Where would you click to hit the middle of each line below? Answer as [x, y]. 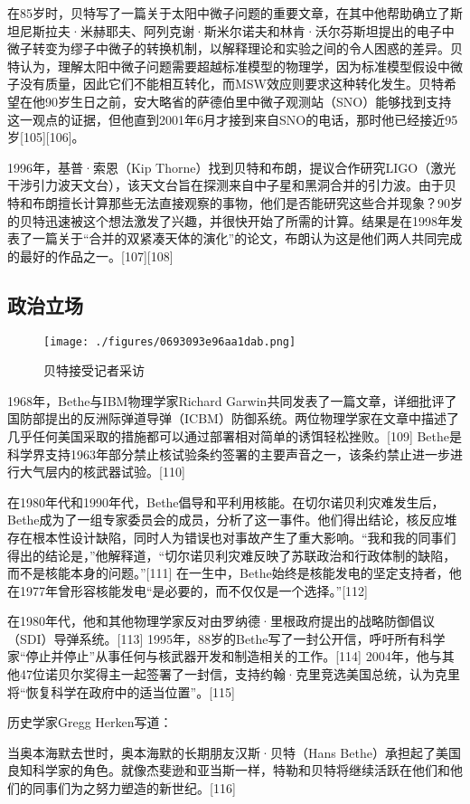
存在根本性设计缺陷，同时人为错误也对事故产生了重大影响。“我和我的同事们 [232, 537]
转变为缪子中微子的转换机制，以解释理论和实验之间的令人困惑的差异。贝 [247, 48]
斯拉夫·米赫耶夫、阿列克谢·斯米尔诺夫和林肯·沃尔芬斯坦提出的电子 [237, 30]
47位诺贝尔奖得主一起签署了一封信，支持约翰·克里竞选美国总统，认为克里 [240, 674]
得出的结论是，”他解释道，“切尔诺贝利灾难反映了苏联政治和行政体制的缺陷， [232, 555]
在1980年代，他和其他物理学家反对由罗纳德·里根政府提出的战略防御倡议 [221, 621]
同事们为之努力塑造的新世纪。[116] [134, 788]
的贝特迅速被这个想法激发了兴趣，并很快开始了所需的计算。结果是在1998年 [229, 220]
